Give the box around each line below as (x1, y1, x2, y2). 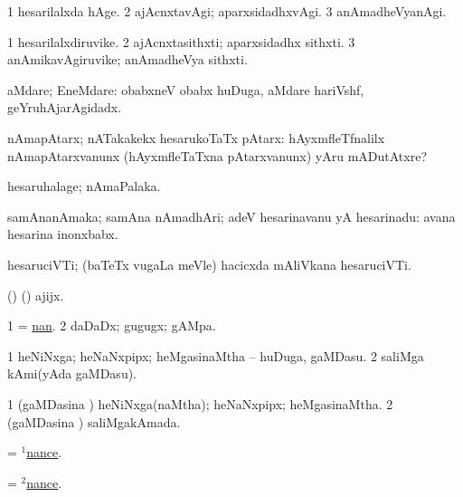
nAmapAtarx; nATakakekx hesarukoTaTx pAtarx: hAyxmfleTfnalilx (7, 128, 385, 147)
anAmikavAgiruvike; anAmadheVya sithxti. (7, 50, 248, 69)
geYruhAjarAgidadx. (7, 98, 122, 117)
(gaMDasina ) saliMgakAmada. (7, 412, 181, 431)
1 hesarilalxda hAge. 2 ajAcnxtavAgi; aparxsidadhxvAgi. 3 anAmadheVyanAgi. (7, 2, 447, 20)
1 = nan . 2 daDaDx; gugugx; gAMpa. (7, 316, 216, 335)
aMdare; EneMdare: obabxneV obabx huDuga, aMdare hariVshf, (7, 80, 364, 99)
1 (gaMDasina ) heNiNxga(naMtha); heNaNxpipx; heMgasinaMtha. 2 (7, 394, 393, 413)
